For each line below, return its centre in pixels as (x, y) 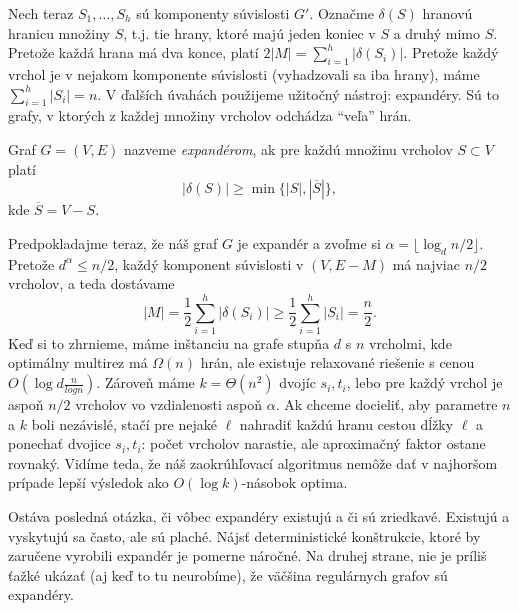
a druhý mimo (437, 32)
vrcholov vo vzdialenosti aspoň (169, 404)
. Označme (341, 13)
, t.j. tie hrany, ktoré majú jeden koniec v (249, 32)
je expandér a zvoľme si (309, 242)
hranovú (447, 13)
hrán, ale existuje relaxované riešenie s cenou (337, 362)
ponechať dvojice (59, 443)
